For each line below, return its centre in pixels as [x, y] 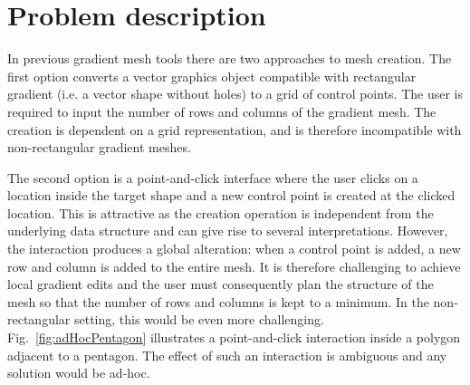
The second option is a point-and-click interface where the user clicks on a [213, 177]
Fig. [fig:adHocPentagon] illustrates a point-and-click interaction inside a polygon [234, 337]
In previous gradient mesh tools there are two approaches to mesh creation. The [230, 58]
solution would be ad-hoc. [79, 373]
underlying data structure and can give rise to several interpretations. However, [228, 231]
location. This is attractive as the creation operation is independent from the [221, 212]
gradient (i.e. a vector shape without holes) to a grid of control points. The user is [235, 94]
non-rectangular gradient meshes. [99, 147]
